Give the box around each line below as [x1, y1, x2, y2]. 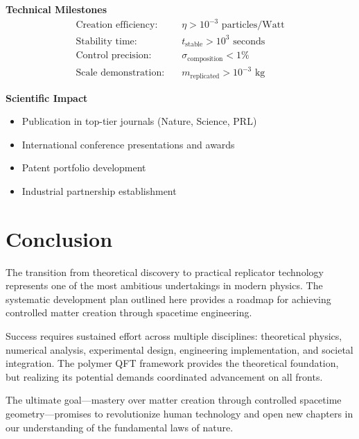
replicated [190, 72, 220, 80]
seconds [233, 36, 265, 46]
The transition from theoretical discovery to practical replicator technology [6, 264, 324, 279]
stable [185, 41, 203, 49]
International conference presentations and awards [21, 137, 235, 151]
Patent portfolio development [21, 160, 146, 175]
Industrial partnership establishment [21, 183, 177, 198]
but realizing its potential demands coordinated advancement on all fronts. [6, 369, 323, 384]
